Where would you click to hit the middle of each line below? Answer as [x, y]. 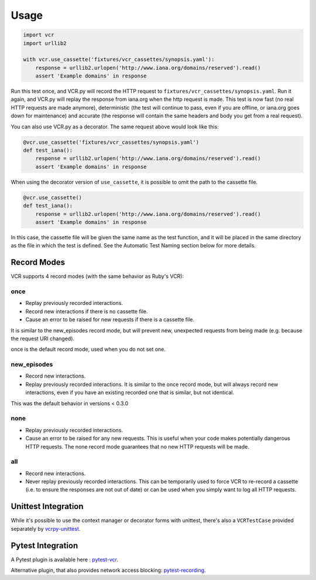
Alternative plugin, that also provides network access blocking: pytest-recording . [108, 570]
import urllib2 [45, 43]
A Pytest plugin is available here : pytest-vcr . [64, 559]
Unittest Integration [47, 506]
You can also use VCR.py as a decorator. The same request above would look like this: [115, 127]
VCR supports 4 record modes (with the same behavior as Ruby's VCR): [97, 276]
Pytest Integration [44, 545]
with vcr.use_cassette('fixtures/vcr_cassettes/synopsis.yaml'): [119, 60]
